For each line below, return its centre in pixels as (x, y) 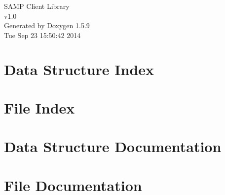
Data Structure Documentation (113, 146)
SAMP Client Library (37, 6)
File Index (39, 107)
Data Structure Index (79, 69)
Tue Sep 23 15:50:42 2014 (42, 35)
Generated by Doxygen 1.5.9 (47, 25)
